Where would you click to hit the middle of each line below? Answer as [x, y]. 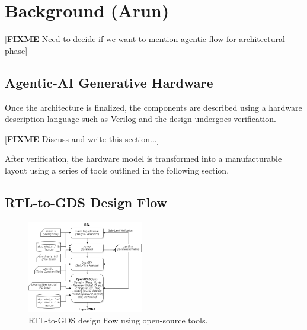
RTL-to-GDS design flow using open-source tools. [118, 320]
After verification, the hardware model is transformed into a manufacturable [143, 158]
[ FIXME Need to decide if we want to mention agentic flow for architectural [145, 39]
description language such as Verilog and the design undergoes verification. [140, 119]
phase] [16, 50]
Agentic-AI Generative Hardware [109, 82]
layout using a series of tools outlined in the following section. [117, 170]
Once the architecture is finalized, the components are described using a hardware [153, 107]
